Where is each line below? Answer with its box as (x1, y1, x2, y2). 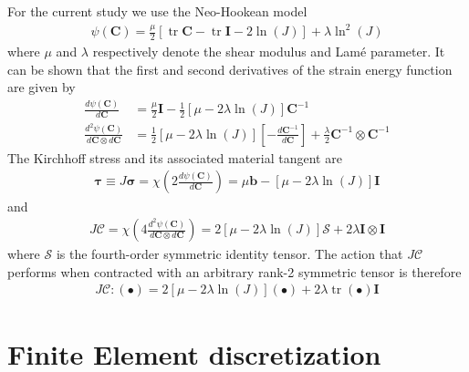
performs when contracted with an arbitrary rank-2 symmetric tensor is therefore (7, 262, 462, 281)
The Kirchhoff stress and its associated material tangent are (7, 148, 342, 167)
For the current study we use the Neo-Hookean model (7, 2, 307, 20)
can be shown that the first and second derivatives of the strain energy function (7, 59, 453, 78)
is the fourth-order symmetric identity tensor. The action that (56, 244, 403, 263)
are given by (7, 77, 76, 97)
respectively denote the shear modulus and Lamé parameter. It (92, 41, 445, 60)
